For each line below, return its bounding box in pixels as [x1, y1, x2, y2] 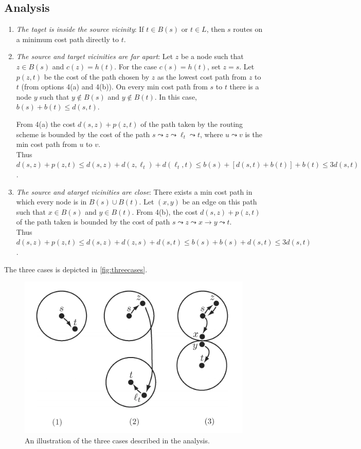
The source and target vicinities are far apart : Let [16, 51, 173, 62]
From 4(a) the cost [16, 118, 76, 129]
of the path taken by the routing [140, 118, 243, 129]
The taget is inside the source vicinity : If [16, 24, 144, 34]
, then [206, 24, 225, 34]
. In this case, [154, 91, 197, 102]
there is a [229, 81, 259, 92]
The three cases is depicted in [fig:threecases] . [4, 264, 148, 274]
